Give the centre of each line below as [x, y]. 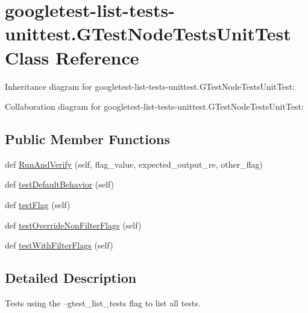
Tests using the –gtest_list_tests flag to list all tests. [103, 303]
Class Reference [72, 57]
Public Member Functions [87, 139]
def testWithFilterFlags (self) [59, 245]
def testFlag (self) [38, 205]
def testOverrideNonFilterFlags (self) [73, 225]
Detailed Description [71, 278]
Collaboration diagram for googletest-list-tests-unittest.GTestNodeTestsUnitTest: [154, 106]
